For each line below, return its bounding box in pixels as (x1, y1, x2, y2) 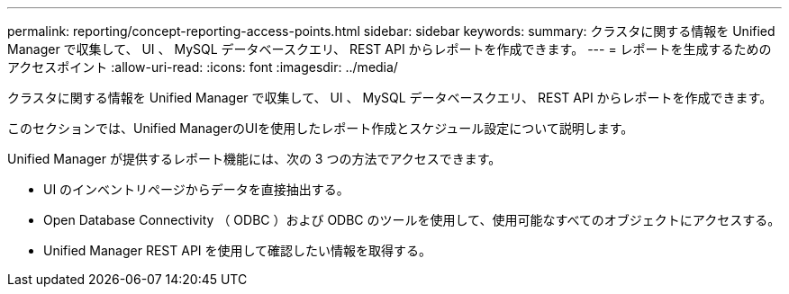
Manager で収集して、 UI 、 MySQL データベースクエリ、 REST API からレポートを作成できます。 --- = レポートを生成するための (7, 41, 772, 57)
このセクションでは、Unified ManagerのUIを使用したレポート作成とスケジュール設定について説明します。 (7, 120, 634, 136)
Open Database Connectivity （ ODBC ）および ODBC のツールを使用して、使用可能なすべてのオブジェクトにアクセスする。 (43, 212, 781, 227)
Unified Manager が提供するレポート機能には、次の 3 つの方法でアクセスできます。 (7, 151, 502, 166)
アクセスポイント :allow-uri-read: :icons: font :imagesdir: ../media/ (7, 59, 398, 75)
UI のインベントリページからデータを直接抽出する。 (43, 182, 349, 197)
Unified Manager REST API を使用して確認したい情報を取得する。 (43, 243, 432, 258)
